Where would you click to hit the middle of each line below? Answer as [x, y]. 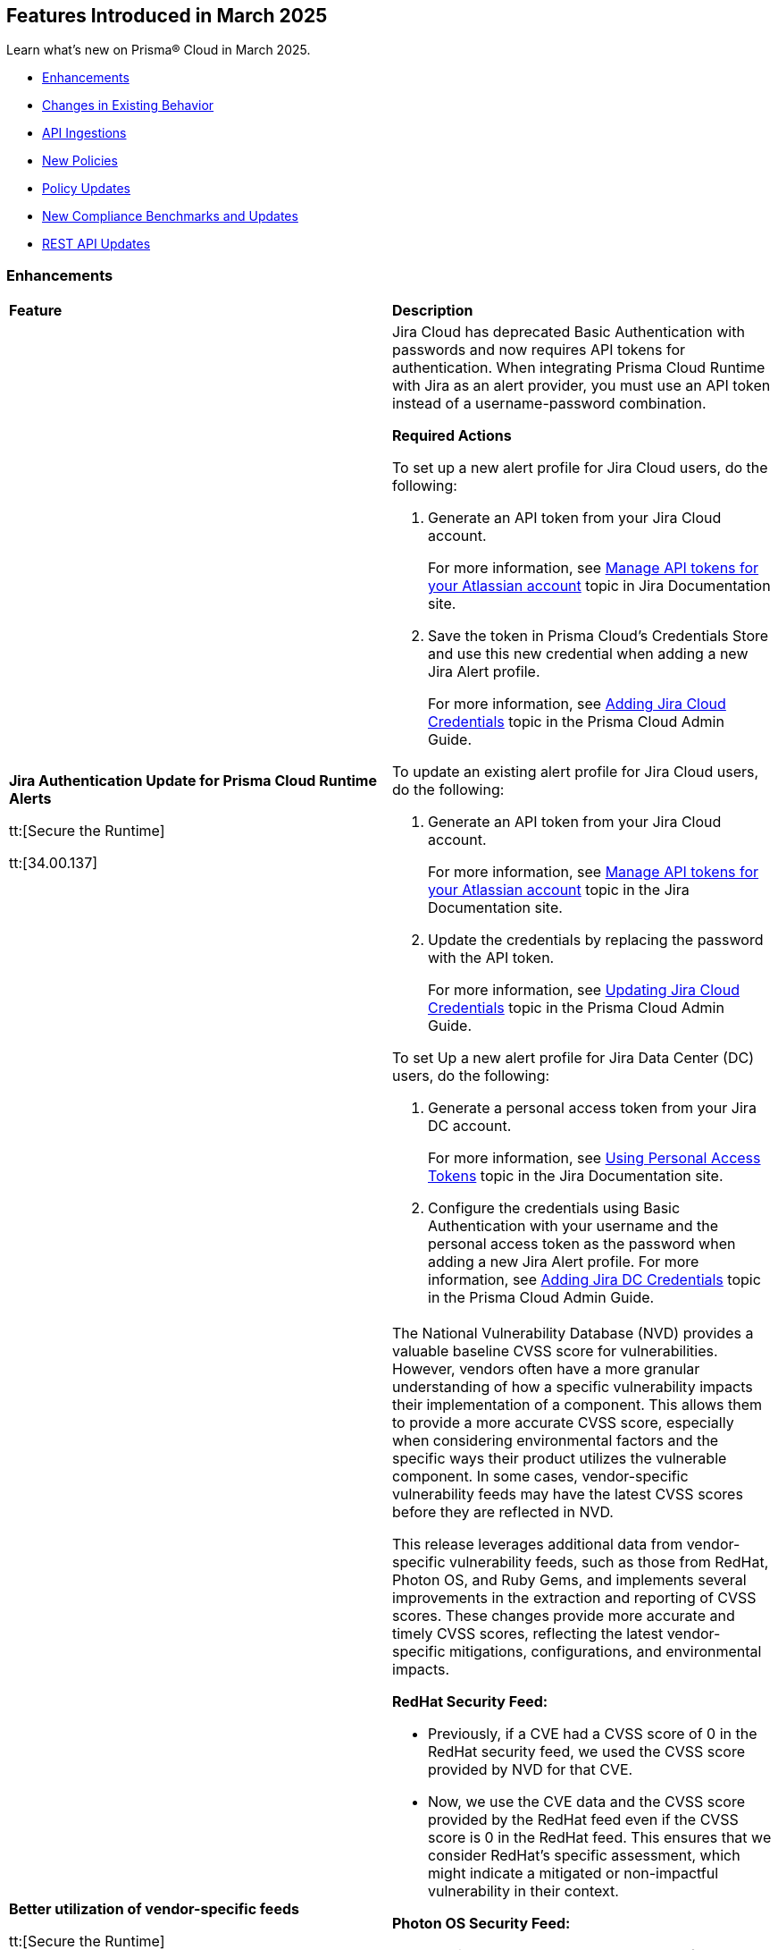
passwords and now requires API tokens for [539, 350]
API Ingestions [84, 133]
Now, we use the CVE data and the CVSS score [586, 1802]
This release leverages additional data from [538, 1545]
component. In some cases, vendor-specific [540, 1477]
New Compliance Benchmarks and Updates [170, 216]
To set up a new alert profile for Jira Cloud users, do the [580, 468]
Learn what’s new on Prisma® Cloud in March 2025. [159, 50]
